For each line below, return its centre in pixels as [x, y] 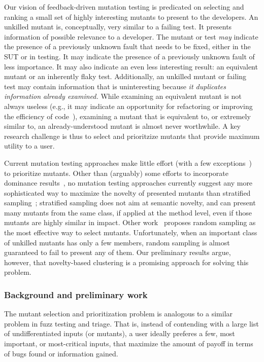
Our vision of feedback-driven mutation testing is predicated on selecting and [124, 7]
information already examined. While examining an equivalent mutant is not [123, 96]
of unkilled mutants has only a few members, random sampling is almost [117, 242]
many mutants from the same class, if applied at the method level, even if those [128, 212]
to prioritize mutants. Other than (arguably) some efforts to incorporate [116, 173]
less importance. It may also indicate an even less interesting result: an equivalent [131, 66]
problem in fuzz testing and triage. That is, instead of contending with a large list [131, 323]
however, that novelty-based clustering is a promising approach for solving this [126, 262]
